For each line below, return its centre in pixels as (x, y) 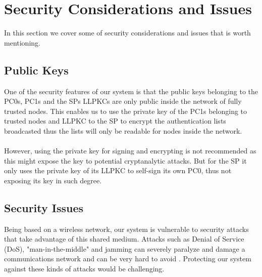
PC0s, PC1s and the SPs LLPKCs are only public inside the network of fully (123, 101)
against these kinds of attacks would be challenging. (84, 269)
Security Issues (44, 207)
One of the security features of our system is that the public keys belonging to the (131, 91)
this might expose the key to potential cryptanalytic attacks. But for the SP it (125, 160)
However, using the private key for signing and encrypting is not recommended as (130, 151)
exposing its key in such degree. (53, 180)
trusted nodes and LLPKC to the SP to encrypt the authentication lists (115, 121)
